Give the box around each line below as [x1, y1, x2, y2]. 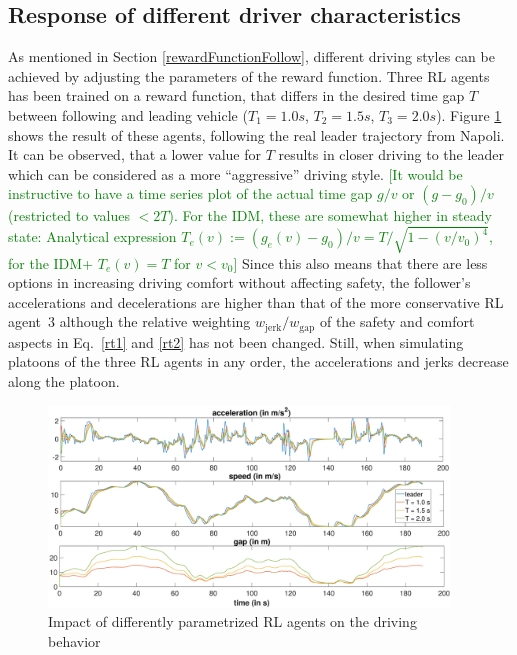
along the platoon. [8, 370, 120, 391]
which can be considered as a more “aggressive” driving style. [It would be [8, 163, 463, 184]
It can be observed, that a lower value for [8, 144, 261, 165]
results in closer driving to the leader [278, 144, 505, 165]
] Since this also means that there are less [233, 252, 488, 273]
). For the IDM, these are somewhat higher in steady [168, 205, 492, 226]
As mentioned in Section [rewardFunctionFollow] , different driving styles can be [8, 46, 495, 67]
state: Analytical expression [8, 226, 177, 247]
